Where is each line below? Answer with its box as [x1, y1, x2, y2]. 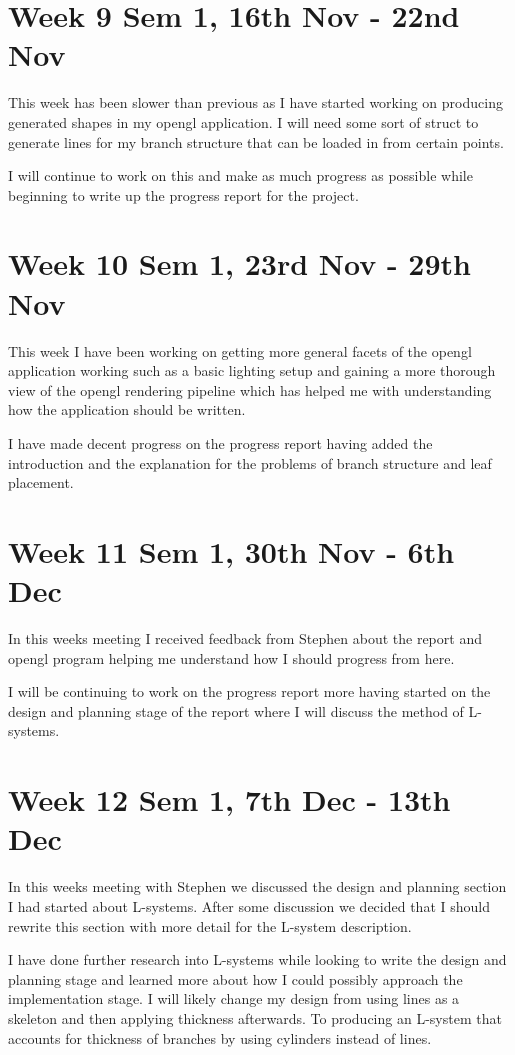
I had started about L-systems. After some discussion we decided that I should [8, 895, 490, 916]
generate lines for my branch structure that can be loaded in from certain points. [8, 131, 504, 152]
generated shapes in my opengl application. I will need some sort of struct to [8, 111, 479, 132]
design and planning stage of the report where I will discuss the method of [8, 700, 464, 721]
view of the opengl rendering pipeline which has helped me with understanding [8, 379, 492, 400]
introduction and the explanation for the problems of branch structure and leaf [8, 452, 492, 473]
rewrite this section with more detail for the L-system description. [8, 915, 412, 936]
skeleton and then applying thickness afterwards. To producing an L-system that [8, 1007, 502, 1028]
